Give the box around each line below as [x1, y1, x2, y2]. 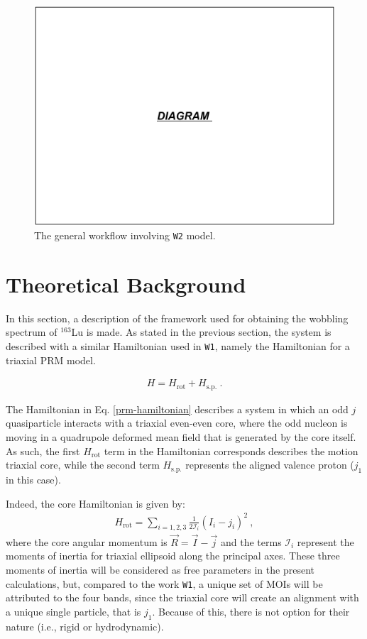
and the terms [220, 534, 282, 549]
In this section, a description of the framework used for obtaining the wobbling [6, 310, 349, 325]
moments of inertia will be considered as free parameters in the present [6, 562, 314, 577]
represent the [297, 534, 354, 549]
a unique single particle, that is [6, 603, 141, 618]
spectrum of [6, 324, 57, 339]
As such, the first [6, 443, 80, 458]
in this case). [6, 471, 61, 486]
